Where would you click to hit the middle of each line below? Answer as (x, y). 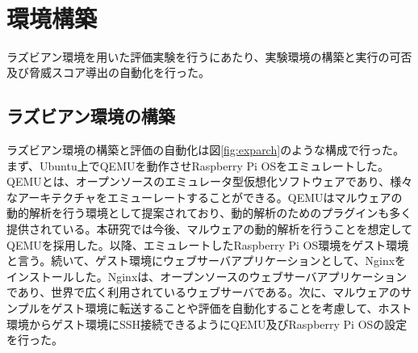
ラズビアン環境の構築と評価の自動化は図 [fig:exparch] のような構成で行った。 (206, 150)
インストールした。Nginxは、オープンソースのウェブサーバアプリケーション (207, 276)
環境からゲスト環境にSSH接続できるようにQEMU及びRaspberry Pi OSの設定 (207, 324)
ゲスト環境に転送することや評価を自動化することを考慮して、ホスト (232, 308)
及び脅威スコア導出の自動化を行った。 (108, 72)
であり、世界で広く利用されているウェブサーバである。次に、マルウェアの (204, 292)
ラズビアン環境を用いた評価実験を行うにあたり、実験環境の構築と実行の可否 (209, 56)
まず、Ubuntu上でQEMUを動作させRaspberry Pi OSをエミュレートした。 (198, 165)
